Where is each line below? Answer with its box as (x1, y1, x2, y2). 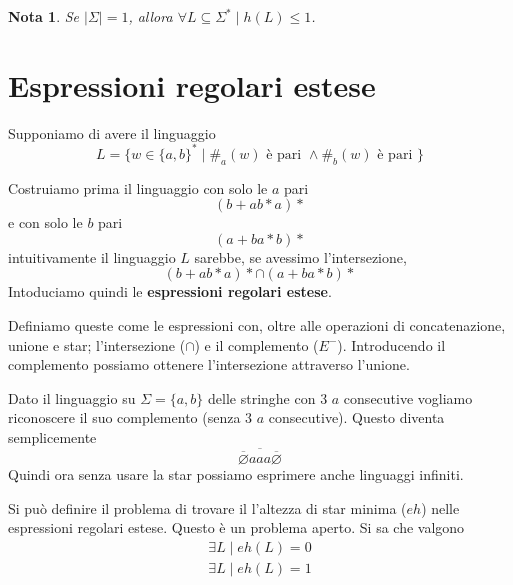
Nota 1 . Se (8, 6, 80, 26)
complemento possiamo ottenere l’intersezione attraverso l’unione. (8, 354, 410, 375)
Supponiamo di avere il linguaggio (8, 122, 216, 143)
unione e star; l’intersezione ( (8, 334, 186, 355)
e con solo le (8, 212, 83, 233)
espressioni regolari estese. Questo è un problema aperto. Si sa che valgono (8, 517, 465, 538)
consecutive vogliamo (343, 387, 473, 408)
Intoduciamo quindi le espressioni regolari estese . (8, 281, 332, 302)
